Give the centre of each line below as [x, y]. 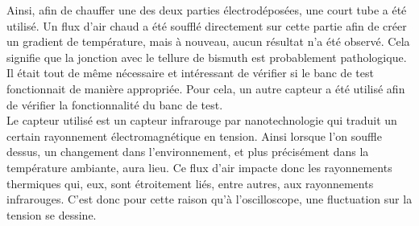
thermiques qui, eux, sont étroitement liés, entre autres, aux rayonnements [190, 183]
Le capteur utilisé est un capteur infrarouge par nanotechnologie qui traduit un [202, 120]
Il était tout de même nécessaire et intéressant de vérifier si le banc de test [190, 73]
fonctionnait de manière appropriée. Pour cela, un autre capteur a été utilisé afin [206, 88]
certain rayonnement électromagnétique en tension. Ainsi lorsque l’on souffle [194, 136]
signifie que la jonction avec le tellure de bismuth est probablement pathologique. [207, 57]
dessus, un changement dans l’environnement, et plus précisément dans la [188, 152]
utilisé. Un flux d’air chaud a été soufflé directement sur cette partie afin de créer [207, 25]
